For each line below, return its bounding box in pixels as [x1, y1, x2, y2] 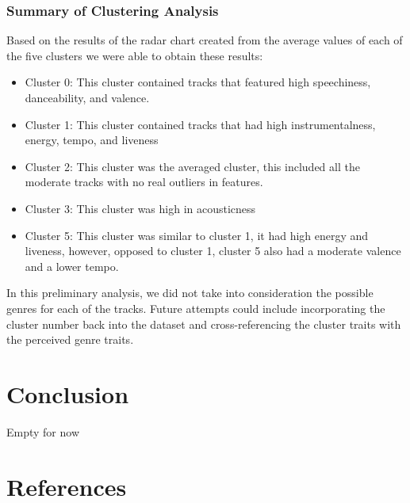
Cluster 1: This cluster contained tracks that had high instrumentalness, [25, 116, 376, 132]
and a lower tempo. [25, 257, 119, 274]
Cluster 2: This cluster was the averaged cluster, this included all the [25, 158, 360, 174]
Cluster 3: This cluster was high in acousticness [25, 200, 256, 216]
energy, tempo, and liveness [25, 131, 159, 148]
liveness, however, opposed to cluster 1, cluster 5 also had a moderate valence [25, 242, 401, 259]
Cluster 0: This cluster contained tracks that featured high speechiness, [25, 74, 371, 90]
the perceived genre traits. [6, 331, 134, 348]
